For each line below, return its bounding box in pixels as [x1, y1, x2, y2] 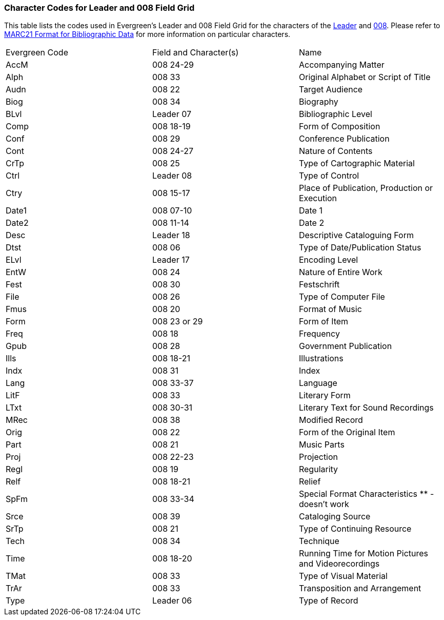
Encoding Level [298, 255, 358, 265]
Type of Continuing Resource [298, 524, 412, 534]
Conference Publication [298, 133, 390, 144]
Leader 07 [152, 109, 191, 120]
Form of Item [298, 316, 349, 327]
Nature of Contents [298, 146, 373, 157]
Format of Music [298, 304, 362, 315]
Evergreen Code [6, 47, 68, 58]
